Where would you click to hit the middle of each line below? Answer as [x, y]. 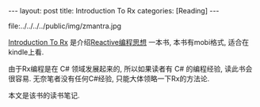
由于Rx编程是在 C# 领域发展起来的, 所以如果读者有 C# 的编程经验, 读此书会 [130, 69]
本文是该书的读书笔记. [44, 95]
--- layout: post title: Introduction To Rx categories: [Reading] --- [114, 11]
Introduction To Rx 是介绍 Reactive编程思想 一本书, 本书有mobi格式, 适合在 [129, 42]
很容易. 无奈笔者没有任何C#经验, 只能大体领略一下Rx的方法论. [109, 79]
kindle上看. [26, 52]
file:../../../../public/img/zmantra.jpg [65, 26]
